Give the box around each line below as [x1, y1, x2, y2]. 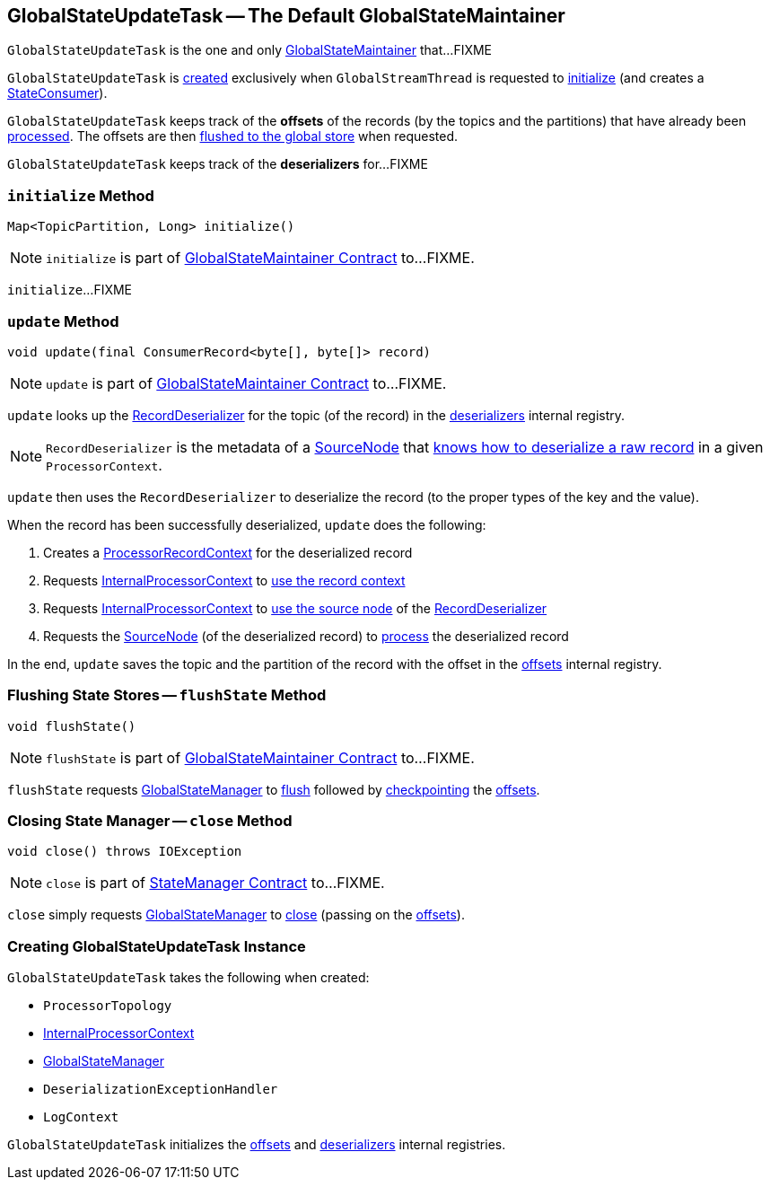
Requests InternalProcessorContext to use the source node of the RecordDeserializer [43, 600, 547, 616]
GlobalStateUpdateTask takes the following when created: [7, 970, 370, 986]
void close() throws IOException [7, 844, 242, 859]
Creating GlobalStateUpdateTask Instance [7, 936, 306, 955]
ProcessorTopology [43, 998, 172, 1014]
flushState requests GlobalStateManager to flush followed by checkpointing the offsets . [7, 781, 540, 797]
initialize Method [7, 186, 154, 205]
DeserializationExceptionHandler [43, 1082, 278, 1097]
